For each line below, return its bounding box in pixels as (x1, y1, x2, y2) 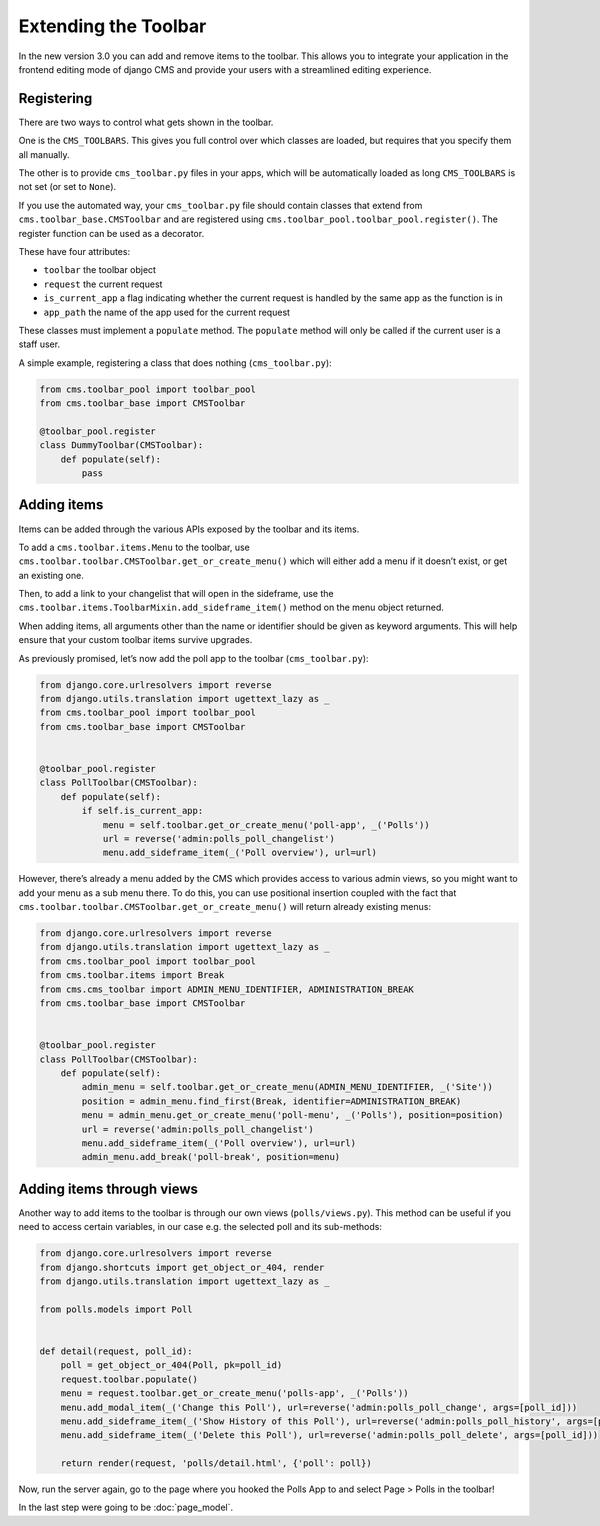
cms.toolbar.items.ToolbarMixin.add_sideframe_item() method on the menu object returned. (18, 601, 445, 614)
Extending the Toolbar (18, 15, 207, 37)
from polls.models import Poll (39, 1303, 194, 1315)
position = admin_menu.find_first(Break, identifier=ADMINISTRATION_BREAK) (81, 1095, 462, 1107)
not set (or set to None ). (18, 181, 117, 193)
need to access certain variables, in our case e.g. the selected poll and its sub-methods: (18, 1221, 382, 1233)
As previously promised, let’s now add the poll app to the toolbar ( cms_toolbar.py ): (18, 652, 369, 664)
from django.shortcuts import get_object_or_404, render (39, 1261, 325, 1273)
